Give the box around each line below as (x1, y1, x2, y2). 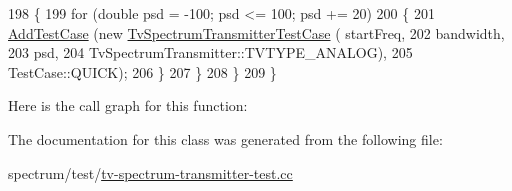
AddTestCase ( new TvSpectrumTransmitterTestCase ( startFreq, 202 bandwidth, (8, 22, 505, 43)
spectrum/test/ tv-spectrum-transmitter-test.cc (8, 162, 293, 183)
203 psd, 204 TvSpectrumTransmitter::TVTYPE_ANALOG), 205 (8, 42, 413, 63)
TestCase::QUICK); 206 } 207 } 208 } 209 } (8, 61, 277, 82)
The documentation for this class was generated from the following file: (8, 128, 443, 149)
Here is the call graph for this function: (8, 95, 248, 116)
